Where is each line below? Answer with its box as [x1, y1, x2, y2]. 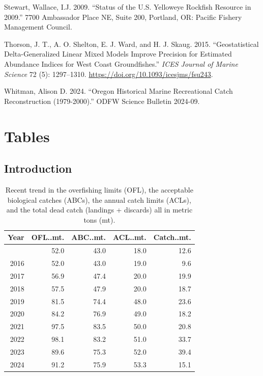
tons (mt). [83, 214, 115, 225]
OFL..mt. [31, 232, 65, 243]
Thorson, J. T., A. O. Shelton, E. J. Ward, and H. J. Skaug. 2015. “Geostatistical [4, 38, 259, 49]
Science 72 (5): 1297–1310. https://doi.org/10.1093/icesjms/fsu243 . [4, 68, 213, 79]
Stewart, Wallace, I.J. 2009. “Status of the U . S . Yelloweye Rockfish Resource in [4, 2, 251, 12]
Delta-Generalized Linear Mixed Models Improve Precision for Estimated [4, 48, 232, 59]
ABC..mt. [71, 232, 106, 243]
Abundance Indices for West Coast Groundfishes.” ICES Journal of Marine [4, 58, 238, 69]
